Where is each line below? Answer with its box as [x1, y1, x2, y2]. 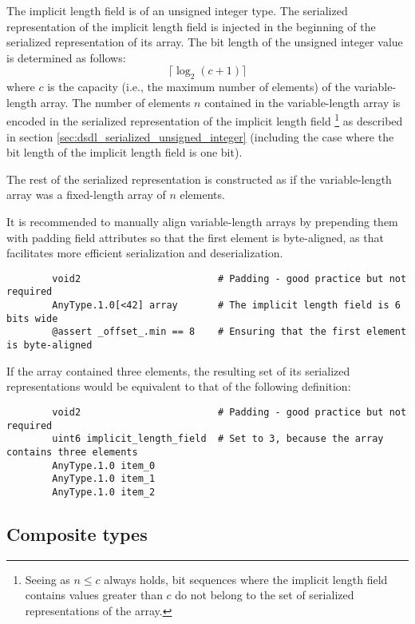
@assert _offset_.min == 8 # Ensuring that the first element [52, 326, 407, 338]
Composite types [6, 521, 148, 546]
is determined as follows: [6, 49, 126, 66]
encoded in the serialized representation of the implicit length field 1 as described [6, 110, 403, 129]
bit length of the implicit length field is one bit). [6, 144, 243, 161]
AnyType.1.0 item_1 [52, 473, 156, 485]
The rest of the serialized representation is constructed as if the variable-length [6, 170, 392, 187]
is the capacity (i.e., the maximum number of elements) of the [47, 78, 350, 95]
